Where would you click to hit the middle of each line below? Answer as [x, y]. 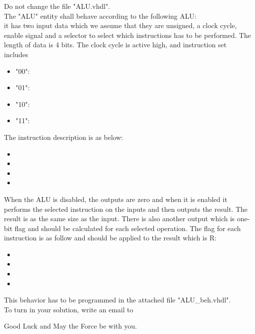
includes [16, 54]
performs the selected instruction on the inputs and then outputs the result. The [126, 209]
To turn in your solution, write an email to [69, 309]
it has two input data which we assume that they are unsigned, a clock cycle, [121, 25]
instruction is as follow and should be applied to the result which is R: [110, 238]
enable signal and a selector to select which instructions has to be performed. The [127, 35]
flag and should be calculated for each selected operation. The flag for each [128, 228]
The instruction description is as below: [64, 137]
